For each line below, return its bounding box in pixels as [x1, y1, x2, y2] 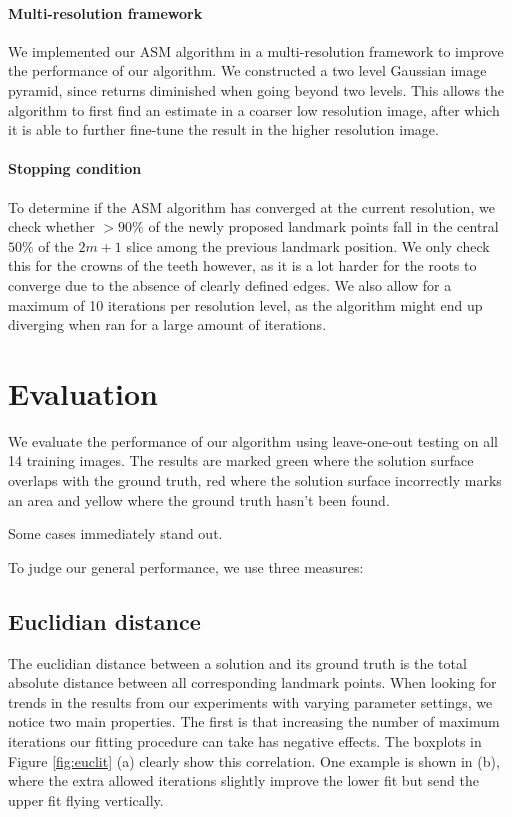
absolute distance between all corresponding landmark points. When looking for [8, 672, 497, 693]
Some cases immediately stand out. [8, 523, 223, 544]
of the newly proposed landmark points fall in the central [148, 216, 499, 237]
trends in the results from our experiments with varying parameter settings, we [8, 691, 493, 712]
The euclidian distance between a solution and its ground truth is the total [8, 652, 467, 673]
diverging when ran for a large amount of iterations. [8, 314, 327, 335]
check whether [8, 216, 95, 237]
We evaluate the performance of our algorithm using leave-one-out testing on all [8, 430, 498, 451]
